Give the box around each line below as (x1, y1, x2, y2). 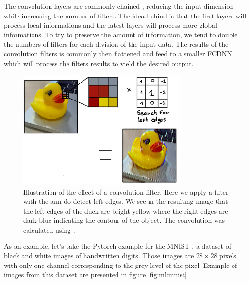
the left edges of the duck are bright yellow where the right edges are (23, 205, 228, 216)
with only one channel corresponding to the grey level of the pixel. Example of (4, 260, 237, 270)
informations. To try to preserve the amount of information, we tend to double (4, 29, 238, 39)
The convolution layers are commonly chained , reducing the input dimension (4, 1, 234, 11)
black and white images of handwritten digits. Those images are (4, 250, 194, 261)
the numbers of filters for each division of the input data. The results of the (4, 39, 229, 49)
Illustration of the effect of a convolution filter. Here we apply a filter (23, 186, 229, 197)
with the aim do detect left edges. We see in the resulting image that (23, 196, 228, 206)
